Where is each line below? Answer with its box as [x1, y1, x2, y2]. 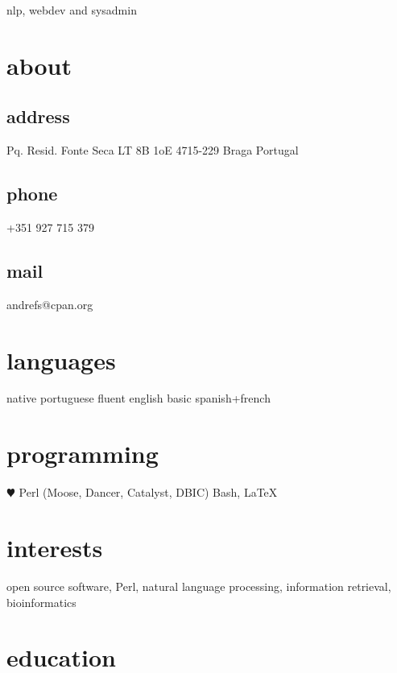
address [6, 104, 70, 129]
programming [6, 437, 159, 470]
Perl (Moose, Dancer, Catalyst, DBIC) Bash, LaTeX [19, 484, 278, 501]
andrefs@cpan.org [6, 295, 93, 312]
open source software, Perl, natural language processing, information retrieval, [6, 577, 391, 594]
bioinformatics [6, 593, 77, 610]
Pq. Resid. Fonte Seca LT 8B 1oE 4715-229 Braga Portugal [6, 142, 299, 159]
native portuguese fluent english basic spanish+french [6, 390, 271, 407]
